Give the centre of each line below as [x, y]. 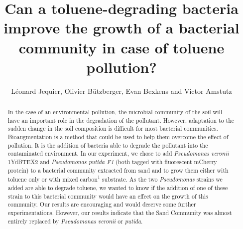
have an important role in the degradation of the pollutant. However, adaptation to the [121, 120]
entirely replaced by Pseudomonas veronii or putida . [75, 221]
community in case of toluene [121, 47]
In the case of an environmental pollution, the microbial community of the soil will [115, 112]
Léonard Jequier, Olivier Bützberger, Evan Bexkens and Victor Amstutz [121, 91]
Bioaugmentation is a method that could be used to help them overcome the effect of [118, 137]
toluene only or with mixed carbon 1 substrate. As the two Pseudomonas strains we [115, 179]
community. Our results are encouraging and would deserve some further [102, 204]
